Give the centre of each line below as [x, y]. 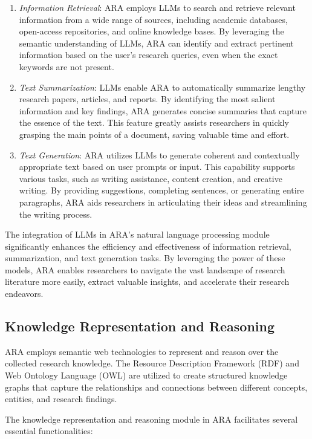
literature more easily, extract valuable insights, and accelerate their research [147, 281]
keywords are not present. [67, 66]
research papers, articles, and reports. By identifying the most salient [147, 99]
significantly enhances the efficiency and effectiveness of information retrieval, [148, 246]
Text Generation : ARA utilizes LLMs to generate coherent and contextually [159, 154]
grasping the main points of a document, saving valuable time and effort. [154, 134]
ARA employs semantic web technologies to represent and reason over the [142, 351]
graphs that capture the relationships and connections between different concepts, [156, 387]
